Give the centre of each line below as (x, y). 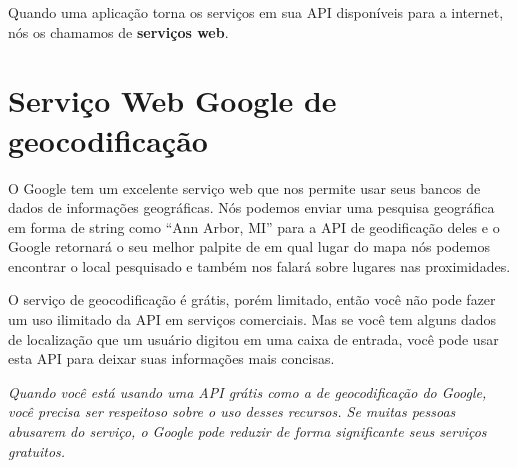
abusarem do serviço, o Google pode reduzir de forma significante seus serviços (247, 431)
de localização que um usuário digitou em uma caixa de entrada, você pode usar (253, 338)
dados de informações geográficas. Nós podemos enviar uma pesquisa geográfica (251, 207)
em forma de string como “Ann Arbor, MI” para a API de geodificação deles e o (254, 226)
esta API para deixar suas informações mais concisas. (171, 358)
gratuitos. (37, 450)
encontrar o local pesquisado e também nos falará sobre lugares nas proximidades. (259, 265)
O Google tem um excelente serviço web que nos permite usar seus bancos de (244, 187)
